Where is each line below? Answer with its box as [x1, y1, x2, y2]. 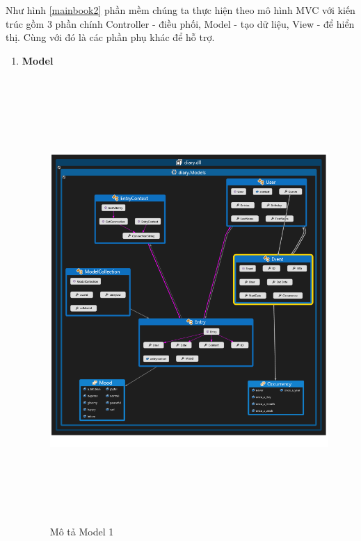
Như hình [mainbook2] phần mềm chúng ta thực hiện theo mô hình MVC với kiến [6, 3, 355, 17]
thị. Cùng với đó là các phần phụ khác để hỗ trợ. [6, 30, 215, 44]
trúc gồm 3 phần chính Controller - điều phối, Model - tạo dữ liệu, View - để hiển [6, 16, 355, 31]
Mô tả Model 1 [49, 524, 114, 538]
